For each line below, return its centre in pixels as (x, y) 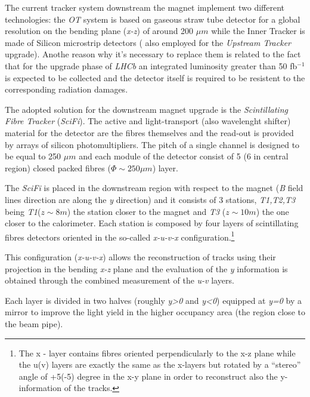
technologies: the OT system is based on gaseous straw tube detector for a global (153, 19)
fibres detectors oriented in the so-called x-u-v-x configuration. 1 (120, 236)
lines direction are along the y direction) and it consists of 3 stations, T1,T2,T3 (150, 199)
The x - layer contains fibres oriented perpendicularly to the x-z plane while (157, 353)
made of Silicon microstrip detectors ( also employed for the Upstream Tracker (148, 42)
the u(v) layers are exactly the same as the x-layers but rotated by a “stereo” (160, 364)
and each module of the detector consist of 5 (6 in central (184, 156)
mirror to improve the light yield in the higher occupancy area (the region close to (155, 312)
